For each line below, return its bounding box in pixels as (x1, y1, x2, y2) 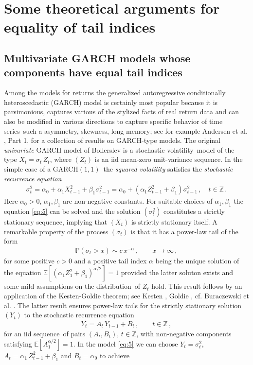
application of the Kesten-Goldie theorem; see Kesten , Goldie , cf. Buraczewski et (4, 290, 249, 300)
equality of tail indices (4, 17, 156, 37)
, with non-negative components (136, 329, 232, 339)
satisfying (4, 338, 32, 348)
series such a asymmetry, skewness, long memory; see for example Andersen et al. (4, 125, 248, 136)
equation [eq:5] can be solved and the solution (4, 206, 141, 216)
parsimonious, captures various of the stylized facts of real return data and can (4, 106, 239, 117)
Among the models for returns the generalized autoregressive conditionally (4, 87, 226, 98)
